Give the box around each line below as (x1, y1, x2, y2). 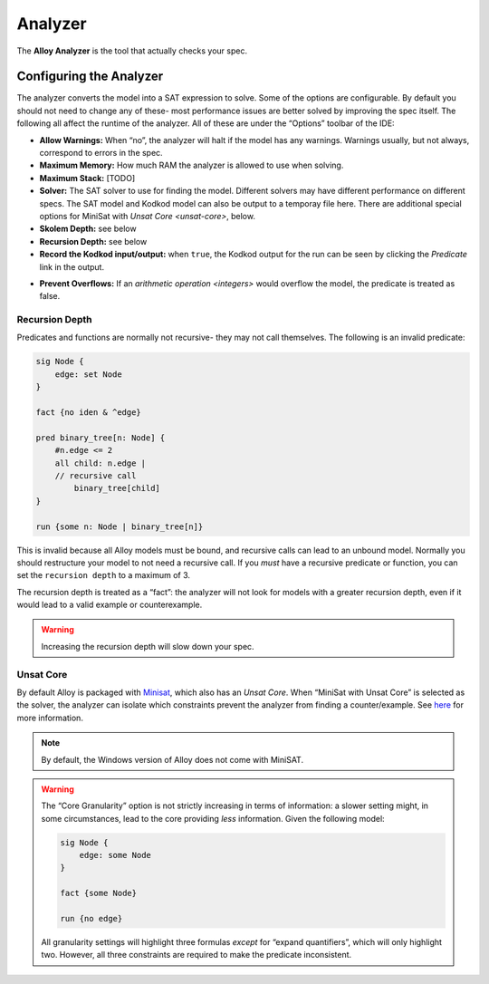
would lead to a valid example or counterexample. (16, 599, 203, 611)
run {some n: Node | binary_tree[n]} (35, 521, 204, 532)
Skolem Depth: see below (39, 223, 137, 235)
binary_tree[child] (73, 483, 160, 494)
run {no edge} (60, 913, 123, 924)
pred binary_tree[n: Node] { (35, 432, 166, 443)
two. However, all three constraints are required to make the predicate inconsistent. (41, 950, 352, 960)
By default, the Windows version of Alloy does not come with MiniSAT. (41, 754, 303, 765)
